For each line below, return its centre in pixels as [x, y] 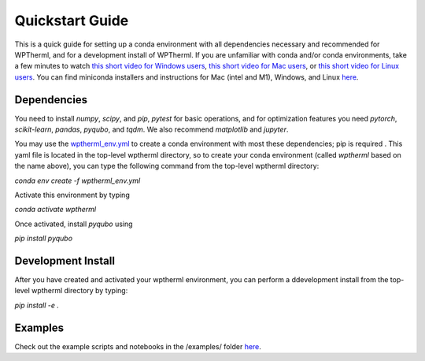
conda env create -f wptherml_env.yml [78, 180]
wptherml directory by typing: [80, 291]
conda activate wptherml [55, 210]
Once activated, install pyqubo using [74, 224]
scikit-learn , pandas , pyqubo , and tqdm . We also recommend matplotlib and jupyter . [152, 129]
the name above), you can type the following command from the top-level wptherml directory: [167, 166]
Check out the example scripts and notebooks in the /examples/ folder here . [138, 346]
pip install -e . [37, 305]
